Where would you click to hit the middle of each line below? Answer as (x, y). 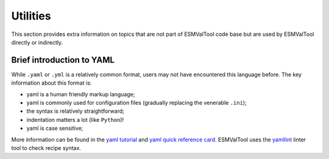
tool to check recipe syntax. (46, 148)
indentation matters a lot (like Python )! (75, 119)
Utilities (31, 16)
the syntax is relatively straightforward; (76, 111)
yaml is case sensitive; (55, 129)
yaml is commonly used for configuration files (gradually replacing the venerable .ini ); (136, 103)
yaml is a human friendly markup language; (81, 94)
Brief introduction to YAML (63, 60)
